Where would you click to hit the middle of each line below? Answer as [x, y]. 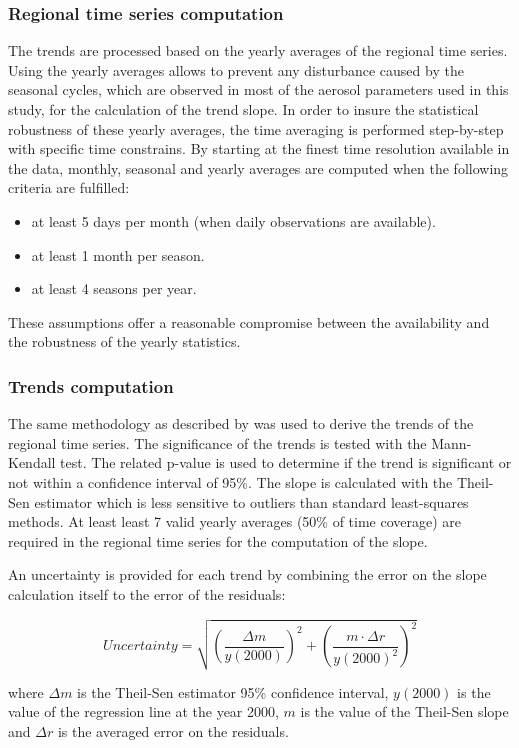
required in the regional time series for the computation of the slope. [218, 540]
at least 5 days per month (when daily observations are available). [233, 220]
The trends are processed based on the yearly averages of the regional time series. [258, 50]
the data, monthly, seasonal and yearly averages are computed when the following [258, 167]
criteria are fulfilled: [69, 187]
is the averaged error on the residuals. [173, 730]
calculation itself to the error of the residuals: [147, 593]
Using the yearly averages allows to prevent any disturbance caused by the [236, 69]
